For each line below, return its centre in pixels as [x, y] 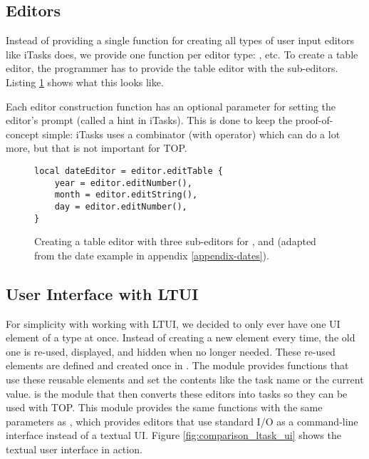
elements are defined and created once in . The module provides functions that [177, 365]
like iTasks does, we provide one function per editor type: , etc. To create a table [182, 54]
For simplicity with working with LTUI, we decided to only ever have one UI [173, 323]
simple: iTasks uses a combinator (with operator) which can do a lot [191, 134]
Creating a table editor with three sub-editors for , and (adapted [175, 241]
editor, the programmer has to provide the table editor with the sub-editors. [172, 68]
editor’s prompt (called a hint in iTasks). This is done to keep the [149, 120]
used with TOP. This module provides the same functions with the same [164, 407]
